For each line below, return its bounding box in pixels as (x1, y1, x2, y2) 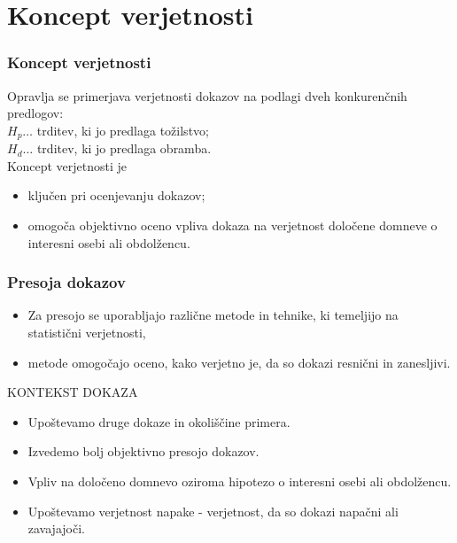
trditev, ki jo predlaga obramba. (36, 139, 212, 158)
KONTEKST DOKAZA (7, 383, 138, 401)
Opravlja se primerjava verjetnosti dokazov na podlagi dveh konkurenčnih (7, 86, 407, 105)
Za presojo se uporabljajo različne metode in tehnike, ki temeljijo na (27, 306, 399, 324)
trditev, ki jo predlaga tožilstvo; (36, 120, 209, 139)
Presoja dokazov (7, 271, 126, 293)
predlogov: (7, 104, 64, 122)
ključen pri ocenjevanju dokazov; (27, 186, 205, 205)
